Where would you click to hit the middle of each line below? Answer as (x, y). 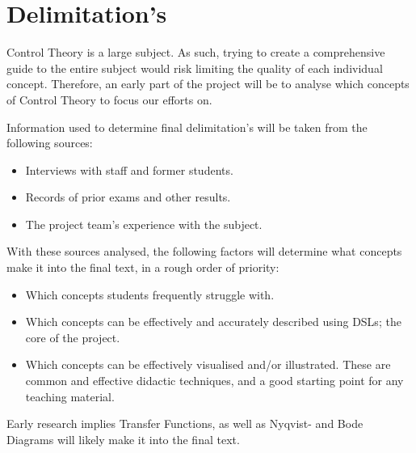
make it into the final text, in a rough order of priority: (143, 267)
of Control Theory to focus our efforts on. (109, 99)
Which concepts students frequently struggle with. (150, 294)
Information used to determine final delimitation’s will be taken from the (187, 127)
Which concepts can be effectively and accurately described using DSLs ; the (213, 322)
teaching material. (70, 396)
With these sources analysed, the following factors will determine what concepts (204, 251)
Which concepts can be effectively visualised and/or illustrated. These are (208, 364)
